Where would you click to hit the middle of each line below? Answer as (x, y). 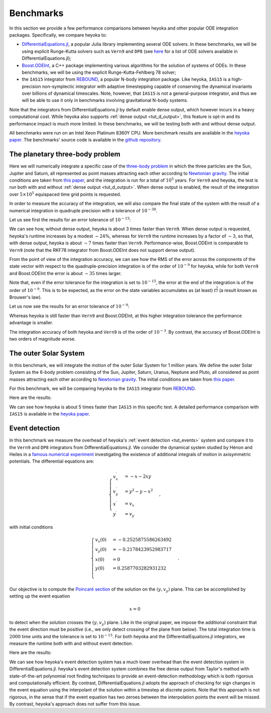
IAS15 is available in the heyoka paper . (50, 414)
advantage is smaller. (31, 323)
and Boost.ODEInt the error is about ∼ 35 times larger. (65, 273)
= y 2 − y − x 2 (139, 491)
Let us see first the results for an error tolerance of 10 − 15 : (70, 220)
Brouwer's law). (26, 297)
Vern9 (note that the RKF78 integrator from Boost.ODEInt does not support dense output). (102, 250)
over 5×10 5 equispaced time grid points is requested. (65, 194)
